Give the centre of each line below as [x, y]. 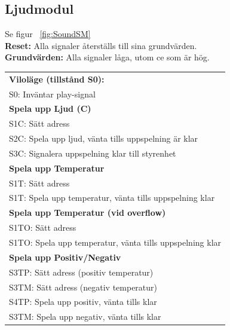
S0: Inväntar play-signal [52, 94]
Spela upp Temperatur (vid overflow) [88, 213]
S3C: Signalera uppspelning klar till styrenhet [93, 153]
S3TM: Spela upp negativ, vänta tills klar [85, 317]
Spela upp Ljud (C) [50, 109]
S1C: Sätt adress [39, 123]
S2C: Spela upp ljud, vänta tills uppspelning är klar [104, 138]
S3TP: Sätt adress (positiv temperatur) [81, 272]
